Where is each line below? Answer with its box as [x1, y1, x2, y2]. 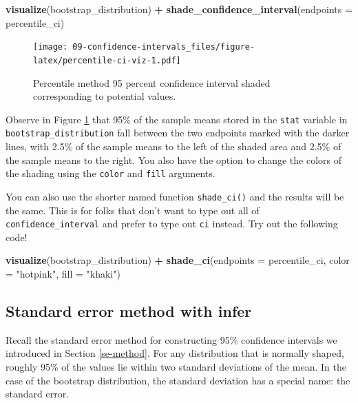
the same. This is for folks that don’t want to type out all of [6, 203, 260, 217]
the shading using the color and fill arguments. [6, 166, 215, 180]
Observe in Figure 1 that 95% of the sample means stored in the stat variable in [6, 112, 348, 126]
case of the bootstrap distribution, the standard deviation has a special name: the [6, 373, 350, 387]
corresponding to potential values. [33, 89, 176, 103]
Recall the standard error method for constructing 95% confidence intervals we [6, 332, 337, 347]
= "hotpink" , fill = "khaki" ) [6, 266, 120, 280]
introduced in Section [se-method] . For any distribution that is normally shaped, [6, 346, 344, 360]
